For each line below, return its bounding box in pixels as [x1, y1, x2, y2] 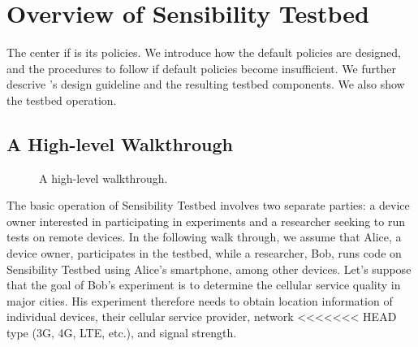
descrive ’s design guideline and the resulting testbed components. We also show [6, 76, 405, 93]
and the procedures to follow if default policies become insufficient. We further [6, 59, 396, 76]
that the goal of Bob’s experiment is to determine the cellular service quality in [6, 276, 401, 293]
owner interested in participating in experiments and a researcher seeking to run [6, 212, 406, 229]
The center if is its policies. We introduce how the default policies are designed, [6, 44, 401, 61]
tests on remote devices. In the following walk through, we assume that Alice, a [6, 228, 402, 245]
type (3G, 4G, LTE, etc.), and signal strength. [6, 324, 237, 341]
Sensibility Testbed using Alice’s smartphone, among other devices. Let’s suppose [6, 260, 412, 277]
